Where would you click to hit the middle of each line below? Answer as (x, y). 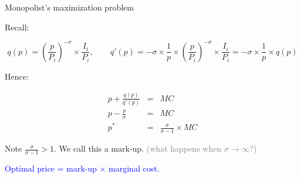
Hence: (17, 76)
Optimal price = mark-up (51, 168)
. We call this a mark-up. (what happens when (138, 148)
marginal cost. (134, 168)
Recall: (17, 27)
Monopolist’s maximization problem (69, 7)
